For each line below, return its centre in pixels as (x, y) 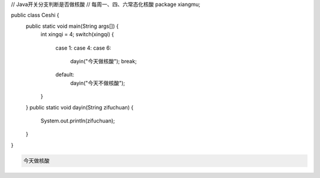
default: (65, 75)
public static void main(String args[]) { (72, 26)
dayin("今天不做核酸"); (98, 83)
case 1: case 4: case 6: (83, 48)
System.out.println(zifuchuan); (78, 121)
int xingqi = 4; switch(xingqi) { (77, 34)
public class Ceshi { (35, 15)
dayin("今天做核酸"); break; (103, 61)
